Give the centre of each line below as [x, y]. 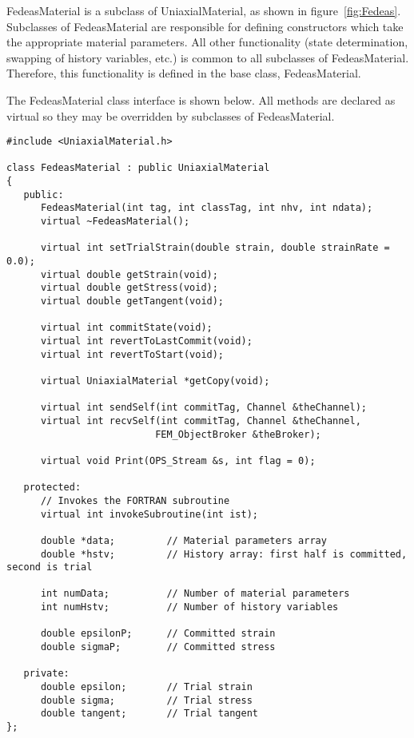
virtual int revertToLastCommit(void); [146, 341]
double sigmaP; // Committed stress [158, 647]
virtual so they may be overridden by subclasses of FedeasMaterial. [171, 115]
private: [46, 674]
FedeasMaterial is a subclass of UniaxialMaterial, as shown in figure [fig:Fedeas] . [204, 10]
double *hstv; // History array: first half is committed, [224, 554]
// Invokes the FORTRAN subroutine [135, 500]
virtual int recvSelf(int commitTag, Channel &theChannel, [201, 421]
